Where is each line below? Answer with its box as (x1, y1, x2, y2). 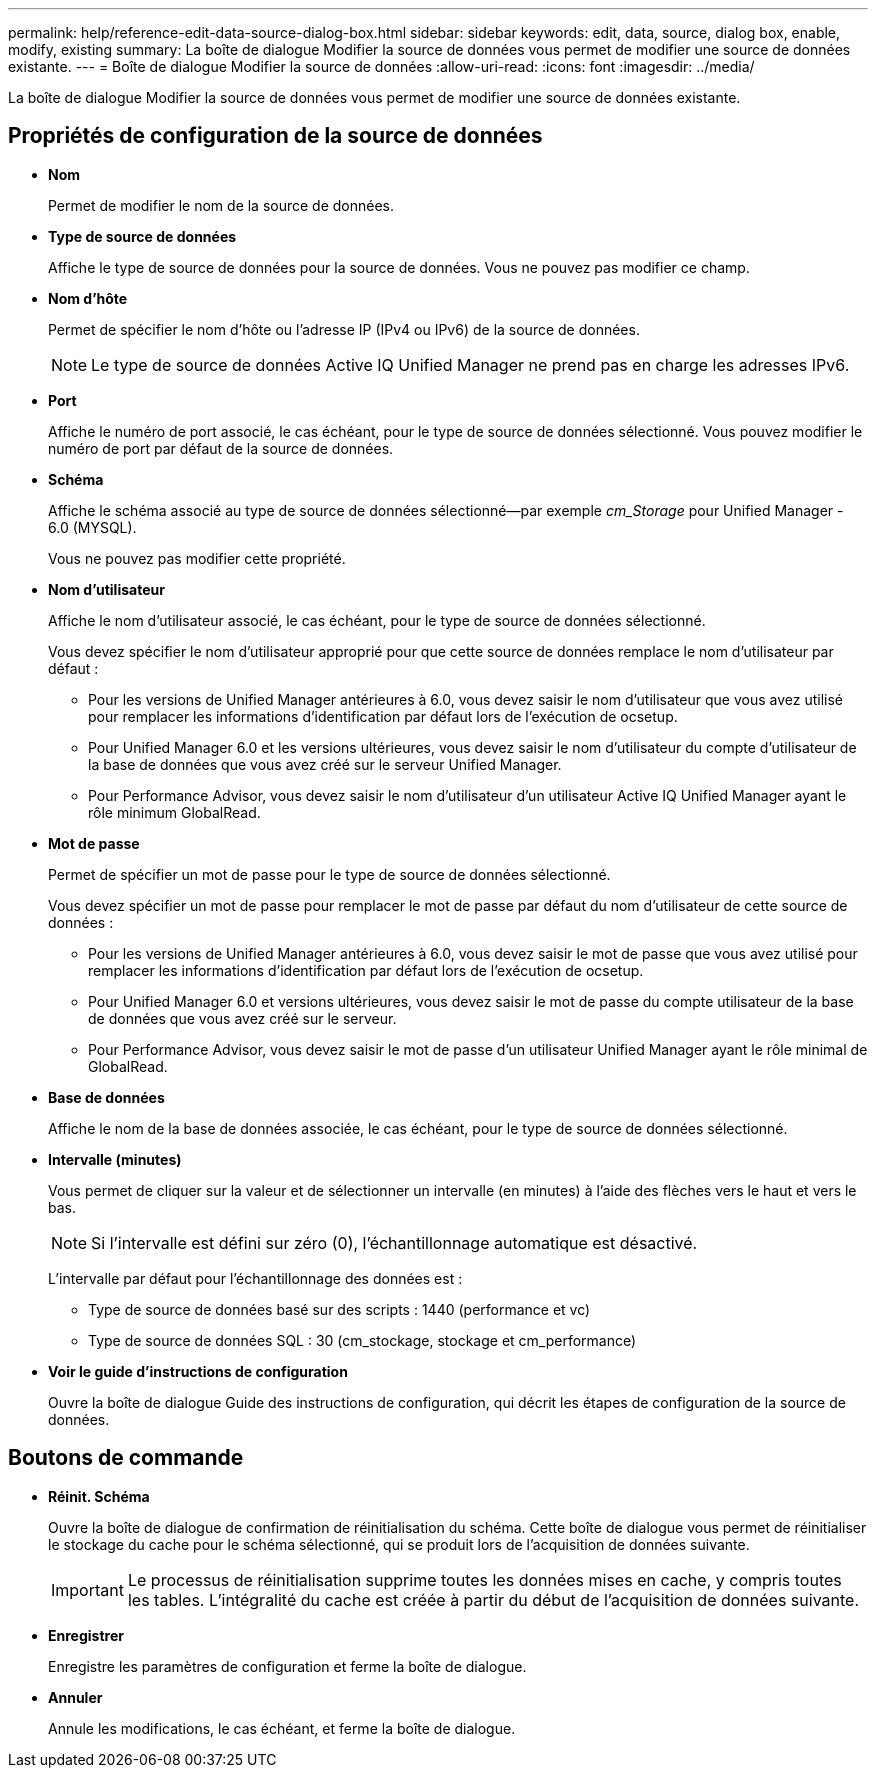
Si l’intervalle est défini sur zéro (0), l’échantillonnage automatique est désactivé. (91, 1232, 698, 1253)
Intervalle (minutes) (48, 1150, 182, 1168)
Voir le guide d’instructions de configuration (48, 1362, 348, 1380)
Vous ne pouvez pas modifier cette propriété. (48, 549, 346, 567)
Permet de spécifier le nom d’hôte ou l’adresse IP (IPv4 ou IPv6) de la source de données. (48, 320, 640, 338)
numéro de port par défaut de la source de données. (48, 439, 394, 457)
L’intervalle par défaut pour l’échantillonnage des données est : (48, 1269, 463, 1287)
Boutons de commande (8, 1445, 244, 1471)
